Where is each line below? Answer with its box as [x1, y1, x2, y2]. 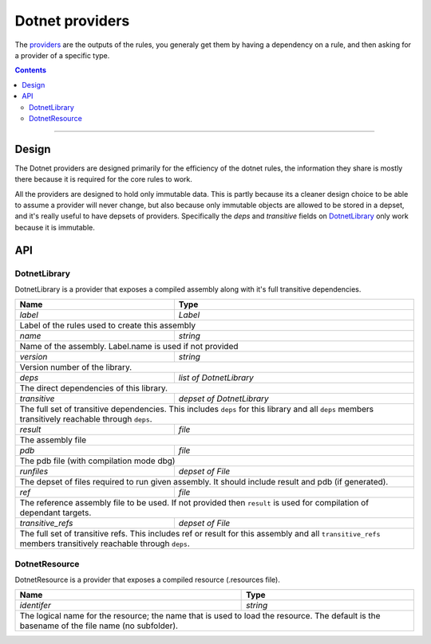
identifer [19, 600, 51, 611]
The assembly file [19, 434, 87, 446]
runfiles [19, 466, 49, 477]
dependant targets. [19, 507, 92, 518]
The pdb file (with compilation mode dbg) [19, 455, 176, 466]
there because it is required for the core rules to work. [14, 175, 193, 184]
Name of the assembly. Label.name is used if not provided [19, 341, 239, 352]
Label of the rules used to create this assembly [19, 320, 196, 331]
